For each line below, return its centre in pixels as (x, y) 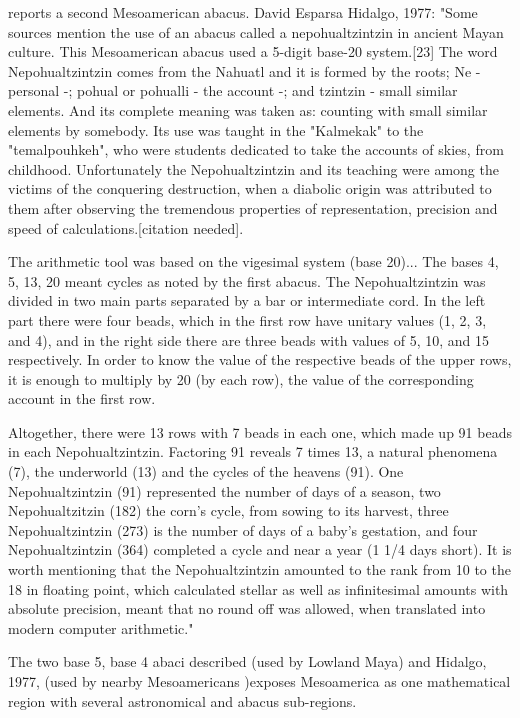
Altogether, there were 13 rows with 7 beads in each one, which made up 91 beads (260, 431)
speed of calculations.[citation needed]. (126, 227)
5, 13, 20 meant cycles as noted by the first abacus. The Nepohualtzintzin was (247, 280)
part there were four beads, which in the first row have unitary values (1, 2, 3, (247, 319)
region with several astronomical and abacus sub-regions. (182, 700)
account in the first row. (82, 398)
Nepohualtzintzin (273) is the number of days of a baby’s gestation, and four (243, 529)
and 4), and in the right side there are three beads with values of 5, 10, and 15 (249, 339)
